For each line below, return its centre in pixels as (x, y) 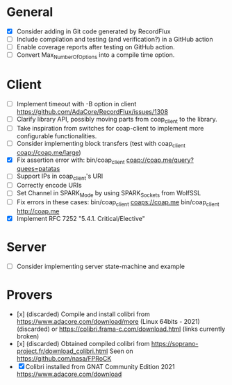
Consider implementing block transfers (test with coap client (101, 144)
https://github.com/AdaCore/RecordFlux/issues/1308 (92, 111)
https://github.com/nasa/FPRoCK (64, 358)
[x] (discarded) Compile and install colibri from (83, 314)
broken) (28, 336)
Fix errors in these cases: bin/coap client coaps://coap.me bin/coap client (118, 203)
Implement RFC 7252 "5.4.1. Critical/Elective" (81, 218)
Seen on (121, 351)
